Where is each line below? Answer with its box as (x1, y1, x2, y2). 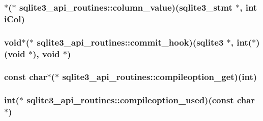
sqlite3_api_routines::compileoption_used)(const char (26, 94, 255, 106)
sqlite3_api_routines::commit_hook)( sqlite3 (37, 35, 224, 48)
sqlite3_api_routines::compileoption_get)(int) (62, 70, 257, 83)
